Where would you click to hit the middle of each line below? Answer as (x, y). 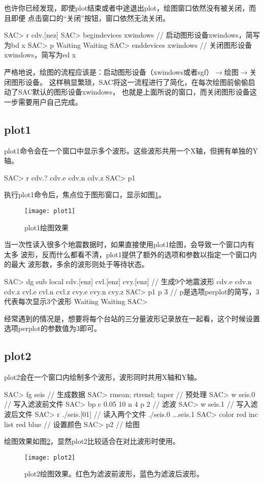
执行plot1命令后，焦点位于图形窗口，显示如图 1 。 (85, 194)
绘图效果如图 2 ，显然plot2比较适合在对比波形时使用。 (92, 441)
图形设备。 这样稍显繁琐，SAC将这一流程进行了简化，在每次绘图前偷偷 (129, 82)
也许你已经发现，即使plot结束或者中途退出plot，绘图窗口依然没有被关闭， (127, 8)
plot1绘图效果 (47, 227)
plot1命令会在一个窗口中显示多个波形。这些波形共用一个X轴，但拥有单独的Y (131, 150)
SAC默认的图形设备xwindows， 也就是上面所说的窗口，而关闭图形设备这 (137, 92)
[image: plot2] (50, 457)
